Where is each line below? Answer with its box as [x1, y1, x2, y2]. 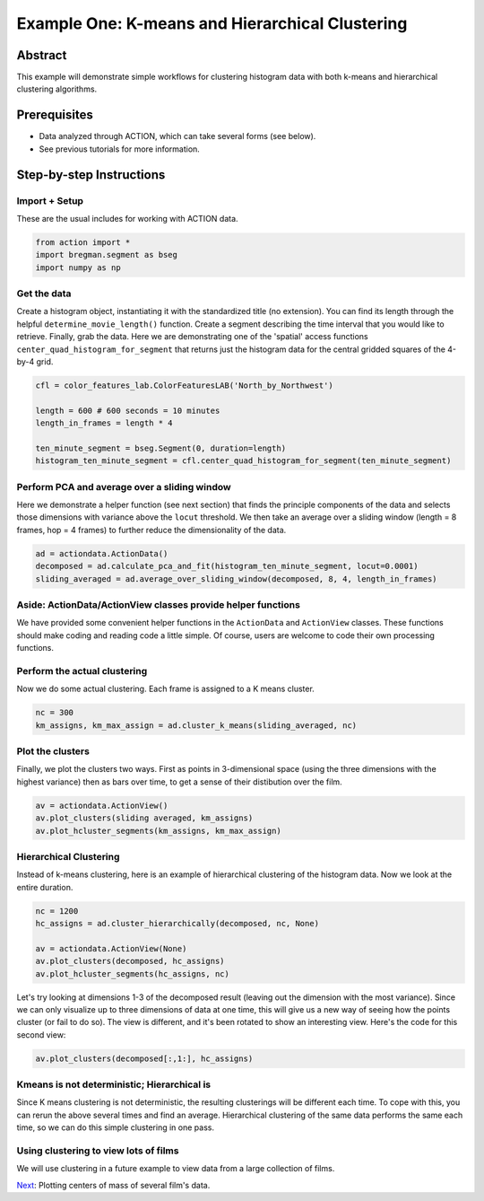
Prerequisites [16, 108, 93, 123]
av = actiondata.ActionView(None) [35, 943, 187, 953]
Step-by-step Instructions [16, 167, 166, 182]
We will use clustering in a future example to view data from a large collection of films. [16, 1163, 335, 1174]
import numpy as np [35, 262, 121, 273]
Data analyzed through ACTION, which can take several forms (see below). [39, 131, 316, 142]
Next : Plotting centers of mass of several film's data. [16, 1179, 211, 1190]
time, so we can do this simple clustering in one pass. [16, 1122, 215, 1133]
